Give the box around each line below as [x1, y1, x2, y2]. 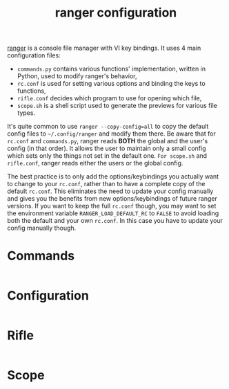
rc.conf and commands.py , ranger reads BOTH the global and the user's [7, 137, 208, 145]
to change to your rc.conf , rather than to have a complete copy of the [7, 180, 206, 188]
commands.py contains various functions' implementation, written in [17, 64, 206, 73]
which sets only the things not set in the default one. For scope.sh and [7, 152, 208, 160]
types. [17, 109, 36, 117]
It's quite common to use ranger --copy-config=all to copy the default [7, 123, 209, 131]
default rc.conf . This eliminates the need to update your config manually [7, 187, 214, 195]
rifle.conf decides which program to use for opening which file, [17, 94, 202, 102]
